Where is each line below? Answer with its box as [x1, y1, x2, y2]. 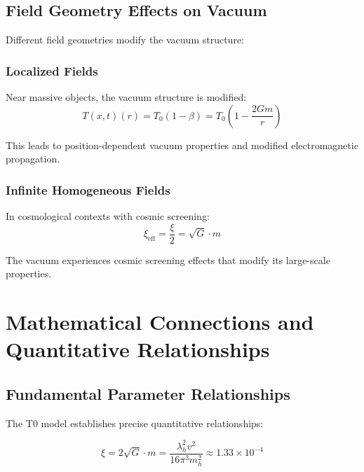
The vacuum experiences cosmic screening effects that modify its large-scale [6, 252, 330, 267]
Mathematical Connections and [6, 307, 314, 336]
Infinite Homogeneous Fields [6, 181, 170, 198]
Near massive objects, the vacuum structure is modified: [6, 90, 247, 104]
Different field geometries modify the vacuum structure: [6, 32, 244, 47]
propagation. [6, 151, 60, 166]
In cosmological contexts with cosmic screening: [6, 209, 210, 223]
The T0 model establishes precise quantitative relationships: [6, 415, 264, 430]
